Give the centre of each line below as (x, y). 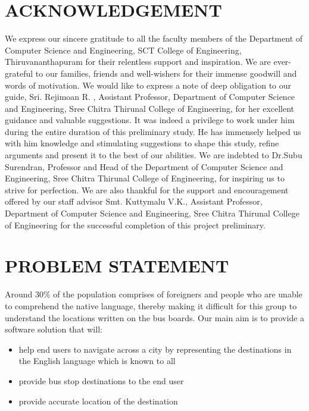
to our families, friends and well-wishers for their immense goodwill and (166, 73)
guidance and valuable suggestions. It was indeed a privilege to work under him (150, 120)
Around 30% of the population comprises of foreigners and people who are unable (154, 294)
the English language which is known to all (97, 361)
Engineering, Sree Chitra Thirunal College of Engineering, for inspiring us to (145, 178)
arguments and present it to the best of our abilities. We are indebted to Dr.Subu (154, 155)
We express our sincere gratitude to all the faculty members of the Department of (154, 38)
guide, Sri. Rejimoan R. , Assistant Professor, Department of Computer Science (150, 97)
